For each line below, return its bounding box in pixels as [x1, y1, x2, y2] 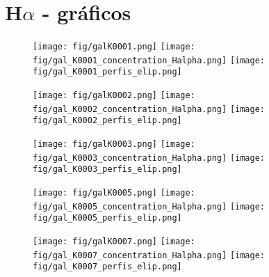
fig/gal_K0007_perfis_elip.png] [33, 262, 182, 272]
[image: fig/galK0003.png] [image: [33, 139, 195, 150]
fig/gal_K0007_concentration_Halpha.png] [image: [33, 250, 265, 260]
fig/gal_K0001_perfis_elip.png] [33, 67, 182, 77]
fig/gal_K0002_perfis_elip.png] [33, 116, 182, 126]
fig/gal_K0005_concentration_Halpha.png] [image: [33, 201, 265, 212]
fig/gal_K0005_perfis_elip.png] [33, 213, 182, 223]
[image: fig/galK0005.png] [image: [33, 188, 195, 198]
